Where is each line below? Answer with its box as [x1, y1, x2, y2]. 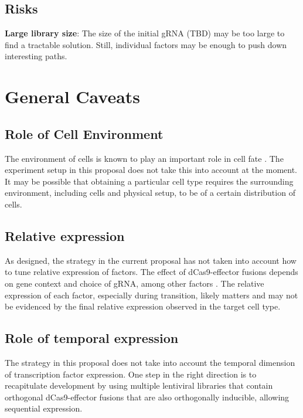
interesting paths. [5, 50, 67, 62]
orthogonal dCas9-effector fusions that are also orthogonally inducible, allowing [5, 390, 290, 403]
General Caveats [5, 84, 141, 108]
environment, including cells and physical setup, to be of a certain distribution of [5, 186, 295, 199]
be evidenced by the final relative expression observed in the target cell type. [5, 300, 281, 312]
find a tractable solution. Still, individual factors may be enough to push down [5, 38, 287, 50]
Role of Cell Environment [5, 124, 164, 142]
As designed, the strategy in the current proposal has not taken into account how [5, 254, 297, 266]
